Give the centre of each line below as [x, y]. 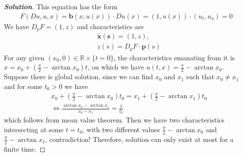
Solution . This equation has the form [61, 6]
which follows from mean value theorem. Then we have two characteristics [114, 120]
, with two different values [121, 129]
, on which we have [116, 67]
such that [200, 77]
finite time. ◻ [25, 148]
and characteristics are [110, 26]
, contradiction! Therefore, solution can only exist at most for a [139, 139]
